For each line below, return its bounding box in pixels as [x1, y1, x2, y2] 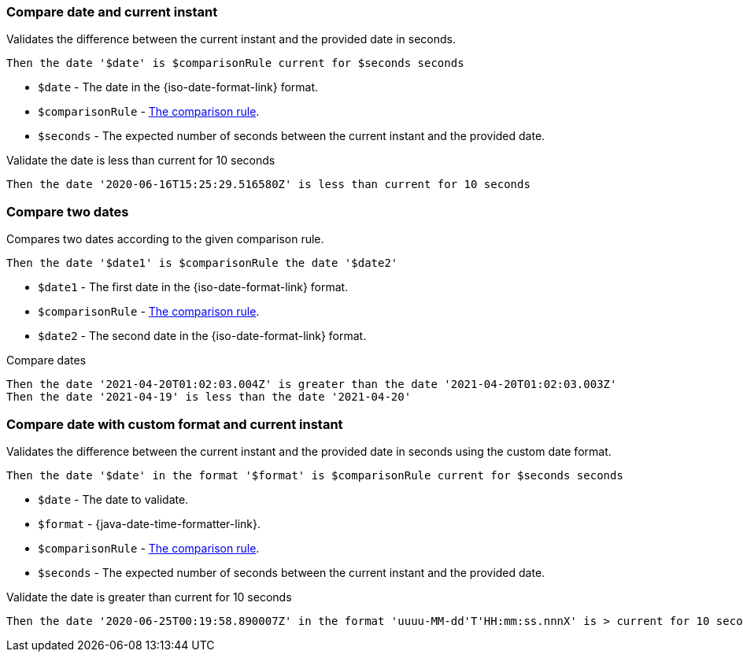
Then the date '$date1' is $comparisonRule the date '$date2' [6, 257, 398, 270]
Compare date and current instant [6, 4, 218, 20]
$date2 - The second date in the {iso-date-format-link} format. [38, 329, 367, 343]
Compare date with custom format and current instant [6, 416, 343, 432]
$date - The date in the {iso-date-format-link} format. [38, 80, 319, 94]
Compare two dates [6, 203, 129, 220]
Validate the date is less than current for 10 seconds [6, 153, 275, 168]
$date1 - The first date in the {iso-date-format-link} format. [38, 280, 349, 294]
